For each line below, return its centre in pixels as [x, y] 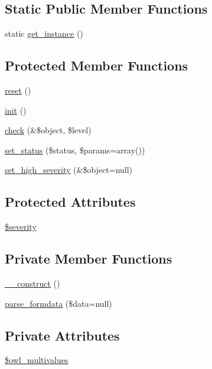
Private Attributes [62, 335]
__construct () [32, 283]
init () [16, 110]
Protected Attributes [70, 202]
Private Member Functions [89, 259]
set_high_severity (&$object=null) [69, 170]
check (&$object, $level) [48, 130]
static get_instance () [44, 33]
